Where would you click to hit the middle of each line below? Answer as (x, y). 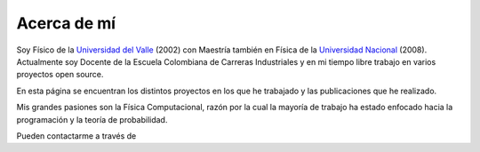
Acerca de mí (66, 23)
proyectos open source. (60, 75)
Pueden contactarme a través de (76, 136)
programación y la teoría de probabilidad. (92, 119)
